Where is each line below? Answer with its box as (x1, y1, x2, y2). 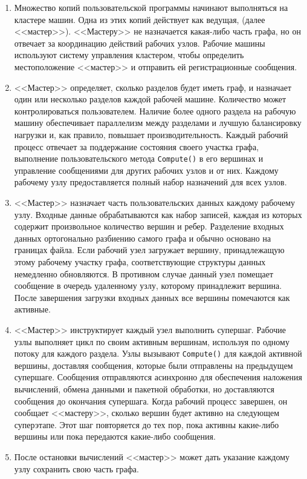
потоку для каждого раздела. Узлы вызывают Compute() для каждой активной (14, 347, 302, 360)
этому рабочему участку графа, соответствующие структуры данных (14, 255, 266, 268)
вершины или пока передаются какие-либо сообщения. (14, 430, 216, 443)
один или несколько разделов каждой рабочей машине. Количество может (14, 93, 286, 105)
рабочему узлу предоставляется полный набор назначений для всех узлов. (14, 176, 287, 188)
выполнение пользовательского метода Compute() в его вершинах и (14, 152, 263, 165)
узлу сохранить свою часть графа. (14, 462, 139, 475)
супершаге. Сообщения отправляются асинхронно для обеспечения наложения (14, 371, 303, 383)
